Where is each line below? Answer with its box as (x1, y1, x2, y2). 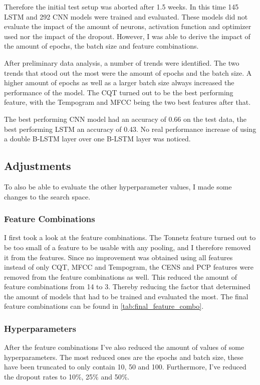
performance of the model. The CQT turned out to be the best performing (4, 87, 233, 97)
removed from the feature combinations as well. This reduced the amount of (4, 271, 237, 282)
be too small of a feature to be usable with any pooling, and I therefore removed (4, 242, 251, 252)
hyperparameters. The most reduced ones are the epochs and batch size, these (4, 351, 243, 362)
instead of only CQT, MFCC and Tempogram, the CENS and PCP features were (4, 262, 254, 272)
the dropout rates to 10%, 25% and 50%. (4, 371, 130, 382)
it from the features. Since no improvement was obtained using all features (4, 252, 233, 262)
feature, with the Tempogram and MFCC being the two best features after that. (4, 97, 251, 107)
